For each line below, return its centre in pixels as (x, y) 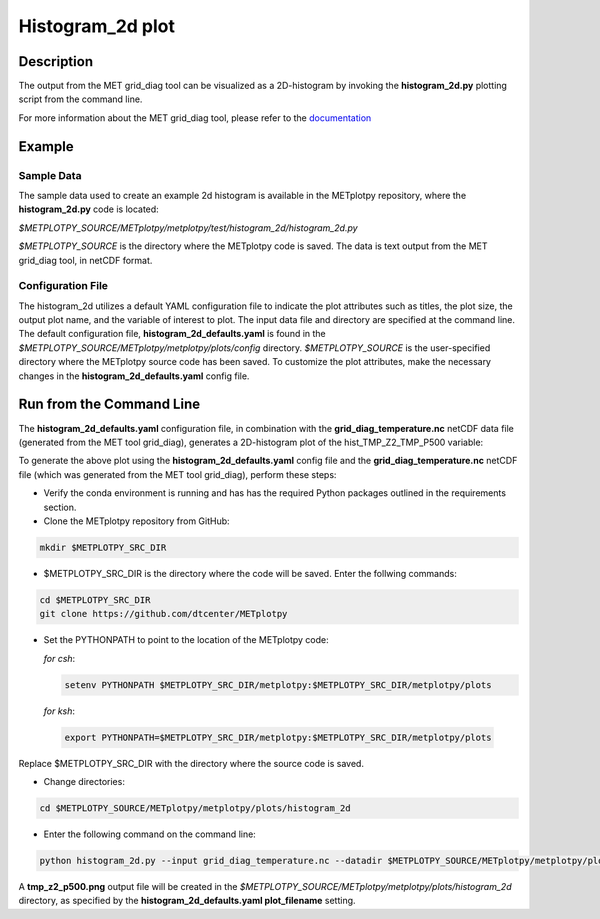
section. (60, 507)
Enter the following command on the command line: (150, 834)
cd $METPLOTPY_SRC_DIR (95, 599)
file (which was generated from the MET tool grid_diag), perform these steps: (177, 474)
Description (56, 61)
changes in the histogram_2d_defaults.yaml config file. (134, 376)
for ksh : (59, 711)
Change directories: (84, 781)
